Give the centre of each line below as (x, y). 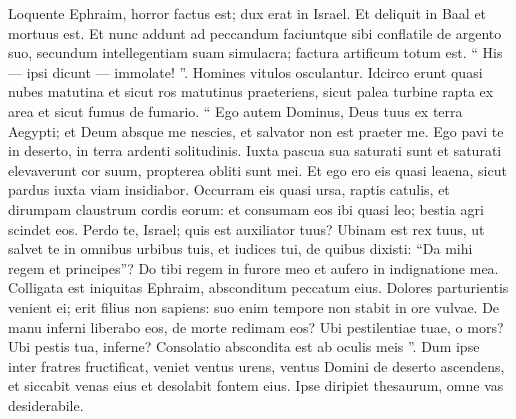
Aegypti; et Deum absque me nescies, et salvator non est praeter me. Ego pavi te (256, 130)
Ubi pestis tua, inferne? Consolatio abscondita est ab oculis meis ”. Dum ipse (244, 346)
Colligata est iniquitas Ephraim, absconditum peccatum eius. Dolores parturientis (258, 287)
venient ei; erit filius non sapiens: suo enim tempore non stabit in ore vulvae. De (254, 306)
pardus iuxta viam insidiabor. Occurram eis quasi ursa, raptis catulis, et (229, 189)
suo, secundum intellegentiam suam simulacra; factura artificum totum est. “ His (255, 52)
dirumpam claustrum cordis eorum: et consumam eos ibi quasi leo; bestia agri (246, 208)
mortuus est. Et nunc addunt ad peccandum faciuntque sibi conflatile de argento (255, 32)
